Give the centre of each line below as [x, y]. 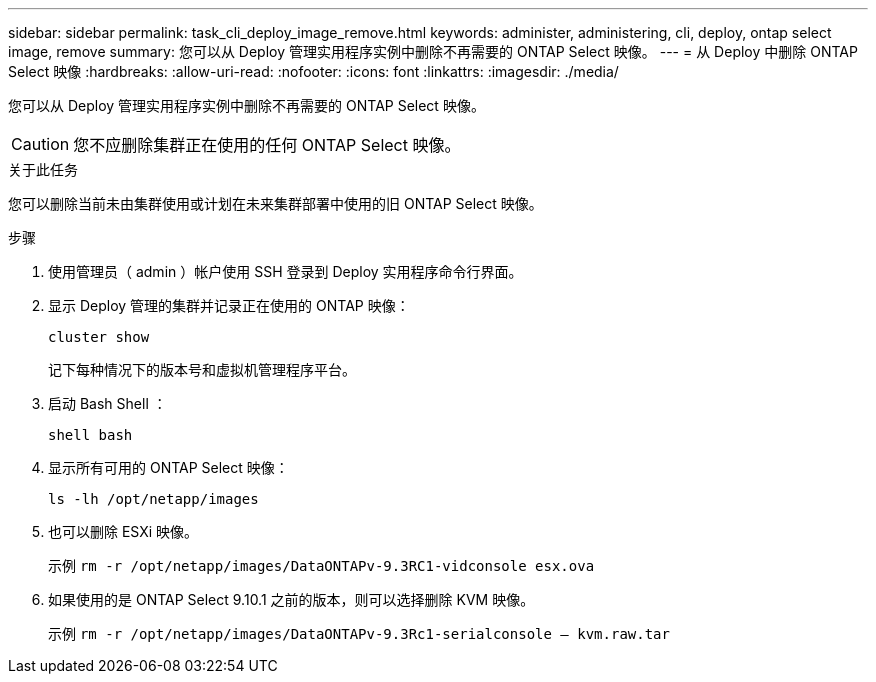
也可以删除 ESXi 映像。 [123, 531]
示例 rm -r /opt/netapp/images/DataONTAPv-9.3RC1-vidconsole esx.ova [321, 565]
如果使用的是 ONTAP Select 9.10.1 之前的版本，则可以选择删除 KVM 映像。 [291, 599]
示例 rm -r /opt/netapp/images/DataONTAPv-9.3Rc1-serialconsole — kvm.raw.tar [359, 633]
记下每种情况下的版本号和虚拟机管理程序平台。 [202, 369]
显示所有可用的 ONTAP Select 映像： [168, 467]
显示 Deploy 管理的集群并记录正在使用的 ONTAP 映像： [229, 305]
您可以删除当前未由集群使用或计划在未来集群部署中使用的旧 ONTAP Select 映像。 [275, 203]
